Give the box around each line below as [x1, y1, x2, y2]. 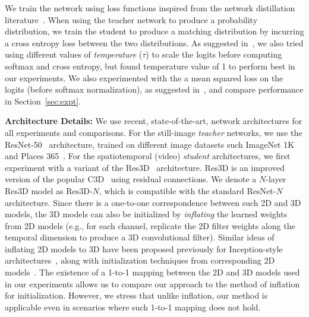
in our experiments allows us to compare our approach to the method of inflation [5, 277, 300, 290]
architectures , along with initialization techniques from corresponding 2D [5, 254, 275, 267]
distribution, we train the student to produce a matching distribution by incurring [5, 25, 304, 37]
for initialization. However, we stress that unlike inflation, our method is [5, 289, 268, 302]
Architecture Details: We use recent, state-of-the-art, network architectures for [5, 115, 302, 127]
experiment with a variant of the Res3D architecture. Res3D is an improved [5, 161, 285, 173]
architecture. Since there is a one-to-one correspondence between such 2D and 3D [5, 196, 301, 208]
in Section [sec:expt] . [5, 94, 81, 107]
